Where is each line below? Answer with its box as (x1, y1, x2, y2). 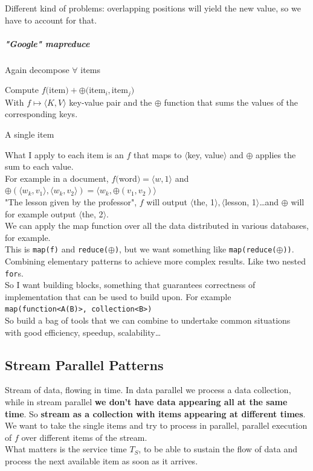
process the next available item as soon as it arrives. (5, 455, 198, 467)
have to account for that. (5, 13, 97, 26)
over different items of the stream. (21, 431, 147, 443)
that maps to (134, 148, 182, 161)
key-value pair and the (69, 95, 152, 108)
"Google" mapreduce (5, 37, 90, 50)
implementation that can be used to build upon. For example (5, 290, 231, 303)
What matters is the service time (5, 443, 127, 455)
